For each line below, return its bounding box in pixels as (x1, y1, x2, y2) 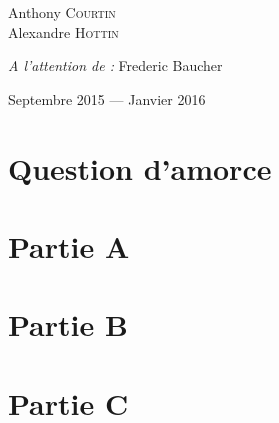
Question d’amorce (8, 147, 272, 188)
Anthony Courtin (8, 2, 116, 22)
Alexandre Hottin (8, 21, 119, 42)
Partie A (8, 225, 130, 266)
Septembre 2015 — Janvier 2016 (8, 88, 206, 109)
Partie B (8, 304, 128, 345)
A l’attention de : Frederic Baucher (8, 55, 223, 76)
